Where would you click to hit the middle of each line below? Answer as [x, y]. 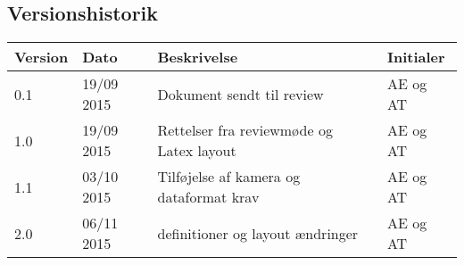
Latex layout [197, 151]
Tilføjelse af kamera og [229, 177]
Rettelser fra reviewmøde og [245, 130]
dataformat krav [208, 197]
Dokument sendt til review [240, 94]
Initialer [416, 57]
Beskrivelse [198, 57]
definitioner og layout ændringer [258, 233]
